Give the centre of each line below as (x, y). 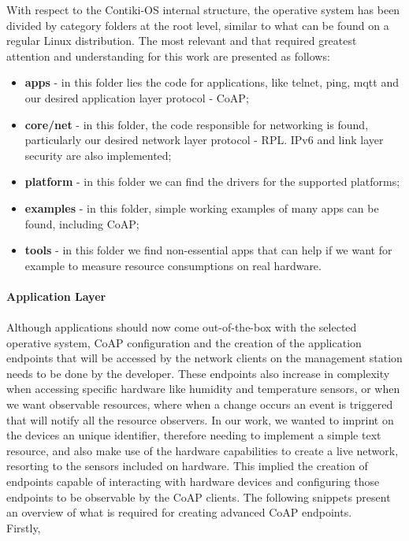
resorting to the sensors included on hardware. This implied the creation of (187, 466)
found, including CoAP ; (82, 223)
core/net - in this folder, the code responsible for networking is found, (197, 124)
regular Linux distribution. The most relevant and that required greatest (182, 41)
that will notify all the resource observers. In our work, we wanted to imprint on (200, 419)
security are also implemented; (98, 155)
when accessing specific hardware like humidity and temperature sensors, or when (203, 389)
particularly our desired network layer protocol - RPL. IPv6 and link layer (204, 140)
